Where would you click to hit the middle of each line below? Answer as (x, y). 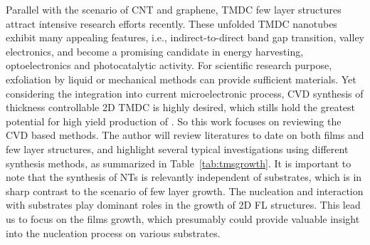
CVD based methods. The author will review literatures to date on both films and (185, 135)
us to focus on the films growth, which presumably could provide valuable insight (183, 218)
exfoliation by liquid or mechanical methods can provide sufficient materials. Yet (181, 79)
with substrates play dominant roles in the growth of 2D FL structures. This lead (183, 205)
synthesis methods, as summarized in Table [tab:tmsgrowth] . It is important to (179, 163)
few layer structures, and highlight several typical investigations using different (177, 148)
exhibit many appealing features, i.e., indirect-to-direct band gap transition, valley (185, 37)
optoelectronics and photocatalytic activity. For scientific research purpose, (169, 65)
